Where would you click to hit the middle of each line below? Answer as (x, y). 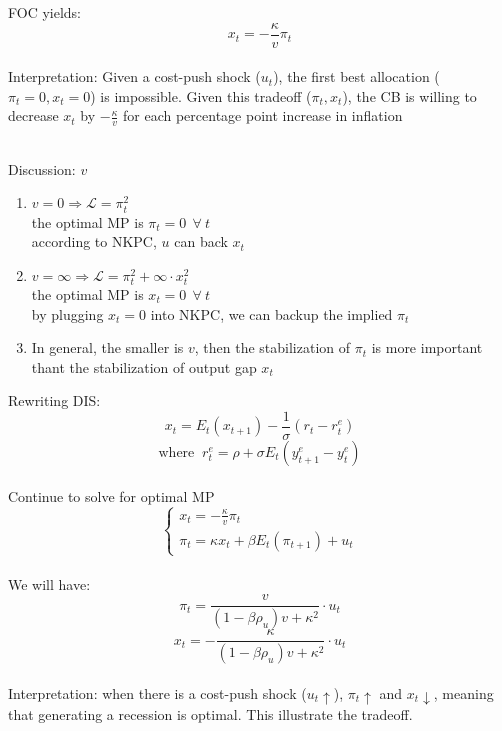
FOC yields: (44, 12)
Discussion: (42, 168)
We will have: (49, 583)
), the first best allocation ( (356, 76)
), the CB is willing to (409, 95)
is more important (427, 347)
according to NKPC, (94, 241)
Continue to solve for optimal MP (111, 495)
